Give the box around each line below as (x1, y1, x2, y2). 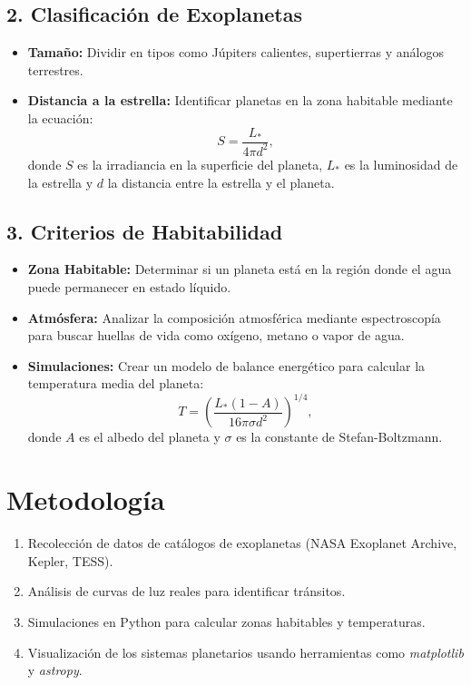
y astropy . (27, 661, 83, 680)
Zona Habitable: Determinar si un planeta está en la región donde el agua (27, 259, 452, 279)
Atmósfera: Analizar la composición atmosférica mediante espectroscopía (27, 308, 441, 327)
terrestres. (27, 60, 83, 79)
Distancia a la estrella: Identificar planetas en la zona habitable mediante (27, 91, 453, 110)
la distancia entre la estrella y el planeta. (107, 172, 335, 191)
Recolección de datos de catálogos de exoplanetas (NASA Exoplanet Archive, (27, 533, 457, 553)
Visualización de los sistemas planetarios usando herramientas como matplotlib (27, 642, 464, 661)
